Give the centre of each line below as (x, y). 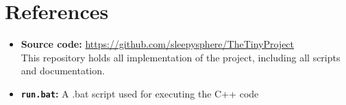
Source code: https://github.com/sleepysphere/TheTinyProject (158, 44)
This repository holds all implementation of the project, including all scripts (181, 57)
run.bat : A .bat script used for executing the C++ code (140, 93)
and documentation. (63, 71)
